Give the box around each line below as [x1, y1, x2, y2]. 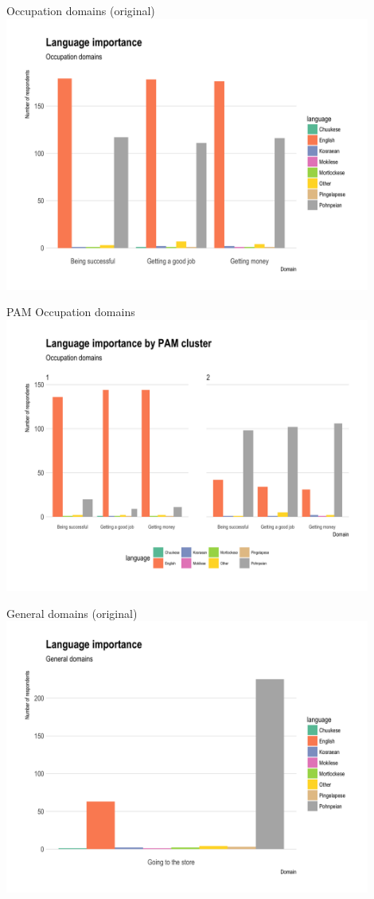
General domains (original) [6, 604, 138, 621]
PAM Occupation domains [6, 303, 135, 320]
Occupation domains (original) [6, 2, 155, 18]
